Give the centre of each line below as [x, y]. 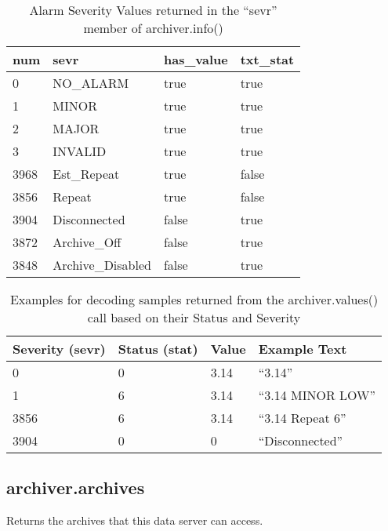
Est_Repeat [86, 174]
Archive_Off [87, 242]
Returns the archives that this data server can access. [135, 520]
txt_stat [267, 59]
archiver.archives [76, 487]
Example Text [303, 349]
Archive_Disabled [102, 265]
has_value [196, 59]
